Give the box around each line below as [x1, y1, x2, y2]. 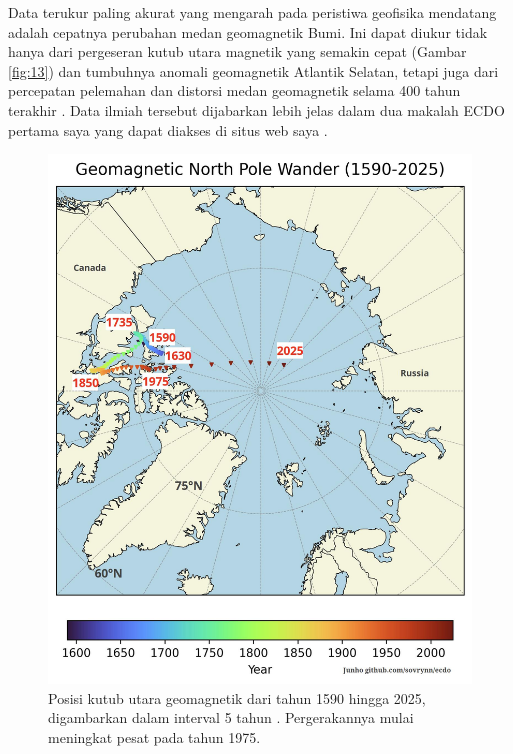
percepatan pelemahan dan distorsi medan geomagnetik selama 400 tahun [8, 80, 461, 101]
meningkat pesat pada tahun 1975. [48, 727, 261, 748]
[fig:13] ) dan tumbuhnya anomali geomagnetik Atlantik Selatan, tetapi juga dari [8, 60, 499, 81]
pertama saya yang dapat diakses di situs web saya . [8, 119, 328, 140]
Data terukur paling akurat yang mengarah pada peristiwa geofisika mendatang [8, 2, 497, 22]
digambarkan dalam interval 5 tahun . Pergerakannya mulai [48, 707, 414, 728]
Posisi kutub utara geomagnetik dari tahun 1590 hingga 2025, [48, 687, 426, 708]
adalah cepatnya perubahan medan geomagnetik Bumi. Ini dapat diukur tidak [8, 21, 488, 42]
